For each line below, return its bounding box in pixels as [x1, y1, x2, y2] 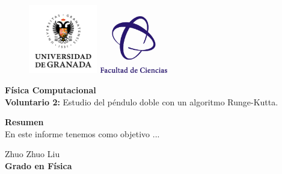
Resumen [5, 116, 44, 128]
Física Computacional [5, 83, 96, 96]
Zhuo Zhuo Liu [5, 148, 60, 160]
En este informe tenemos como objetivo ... [5, 127, 160, 140]
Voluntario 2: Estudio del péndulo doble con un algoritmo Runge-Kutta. [5, 95, 278, 108]
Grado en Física [5, 159, 72, 172]
